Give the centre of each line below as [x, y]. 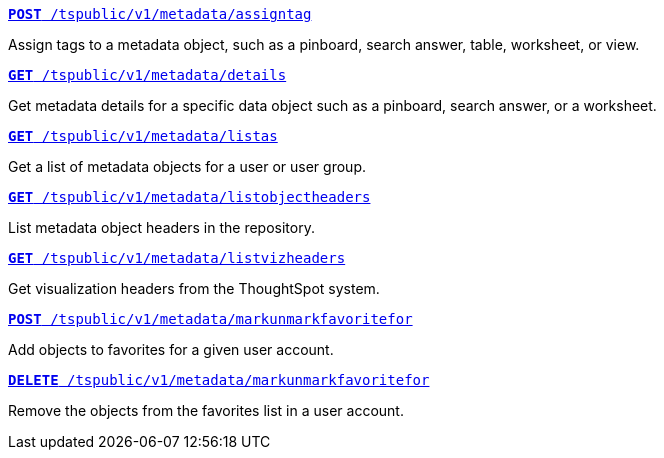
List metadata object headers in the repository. [161, 227]
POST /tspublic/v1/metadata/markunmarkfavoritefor [210, 319]
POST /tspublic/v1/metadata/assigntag [160, 14]
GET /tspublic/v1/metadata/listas [143, 136]
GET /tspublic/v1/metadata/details [147, 75]
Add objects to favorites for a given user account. [171, 349]
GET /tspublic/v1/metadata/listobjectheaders [189, 197]
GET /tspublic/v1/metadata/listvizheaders [177, 258]
